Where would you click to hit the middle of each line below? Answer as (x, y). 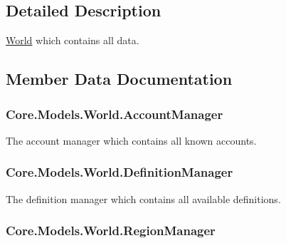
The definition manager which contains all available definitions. (143, 198)
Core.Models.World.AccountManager (115, 114)
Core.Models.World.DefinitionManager (120, 172)
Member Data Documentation (119, 79)
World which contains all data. (73, 40)
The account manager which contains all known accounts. (131, 140)
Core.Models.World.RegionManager (111, 231)
